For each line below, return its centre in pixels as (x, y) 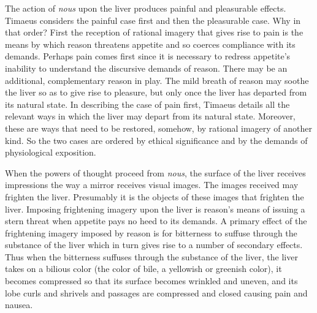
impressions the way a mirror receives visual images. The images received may (152, 185)
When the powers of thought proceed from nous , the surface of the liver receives (155, 172)
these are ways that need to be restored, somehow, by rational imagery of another (159, 128)
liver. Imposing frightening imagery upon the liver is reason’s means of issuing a (155, 209)
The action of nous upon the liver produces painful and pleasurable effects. (146, 8)
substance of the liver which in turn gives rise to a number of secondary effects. (154, 245)
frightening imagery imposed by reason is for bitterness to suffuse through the (151, 232)
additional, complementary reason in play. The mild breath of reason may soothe (157, 80)
